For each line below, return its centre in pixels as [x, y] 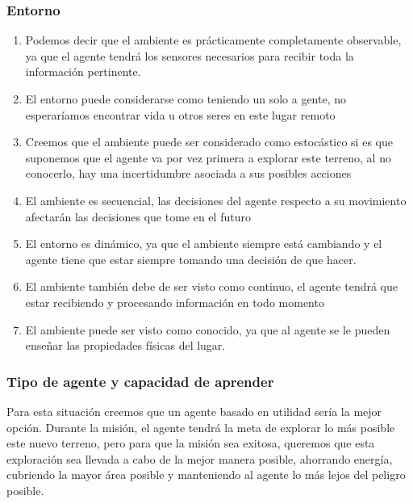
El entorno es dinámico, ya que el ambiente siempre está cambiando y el [204, 244]
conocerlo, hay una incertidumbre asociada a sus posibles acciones [188, 173]
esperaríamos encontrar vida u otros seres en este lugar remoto [180, 114]
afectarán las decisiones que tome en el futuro [138, 216]
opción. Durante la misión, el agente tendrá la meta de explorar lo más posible [201, 427]
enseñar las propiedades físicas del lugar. [125, 345]
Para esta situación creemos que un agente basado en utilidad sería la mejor [194, 411]
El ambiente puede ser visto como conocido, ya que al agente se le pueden [208, 329]
